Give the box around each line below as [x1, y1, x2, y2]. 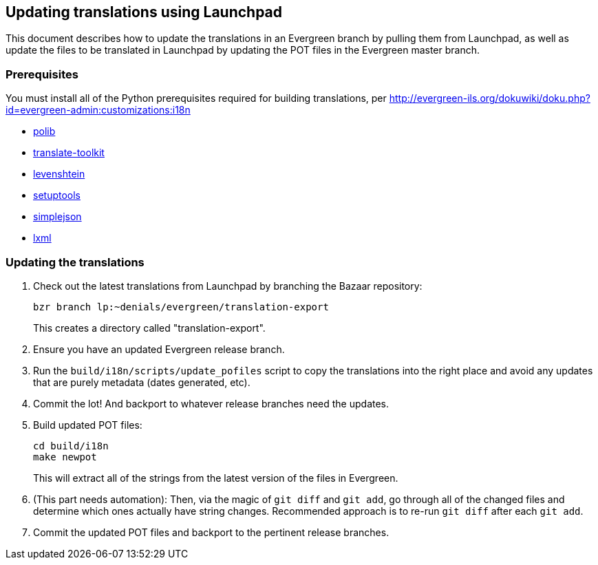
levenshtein [33, 168, 85, 180]
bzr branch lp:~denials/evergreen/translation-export [33, 301, 329, 312]
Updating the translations [6, 255, 145, 269]
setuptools [33, 189, 81, 202]
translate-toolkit [33, 147, 105, 159]
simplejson [33, 211, 82, 223]
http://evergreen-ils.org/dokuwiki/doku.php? [389, 92, 590, 105]
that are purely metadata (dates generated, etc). [33, 376, 250, 388]
